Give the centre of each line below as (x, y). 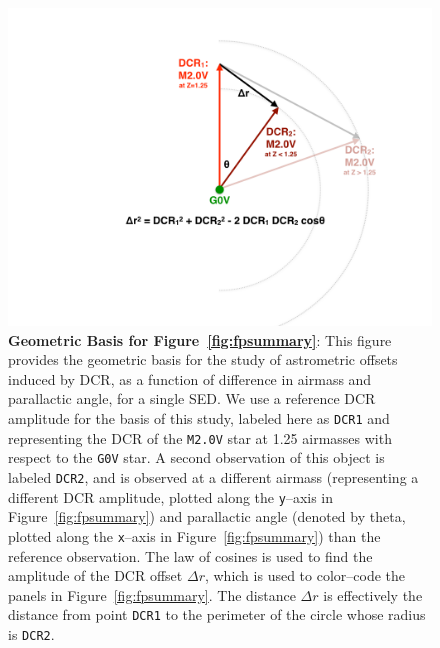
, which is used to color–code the (305, 575)
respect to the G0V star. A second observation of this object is (196, 457)
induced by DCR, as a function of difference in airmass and (190, 378)
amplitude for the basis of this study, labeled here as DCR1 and (199, 417)
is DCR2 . (31, 633)
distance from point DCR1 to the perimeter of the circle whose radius (217, 614)
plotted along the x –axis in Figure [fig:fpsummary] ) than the (194, 535)
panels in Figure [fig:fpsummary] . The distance (152, 594)
